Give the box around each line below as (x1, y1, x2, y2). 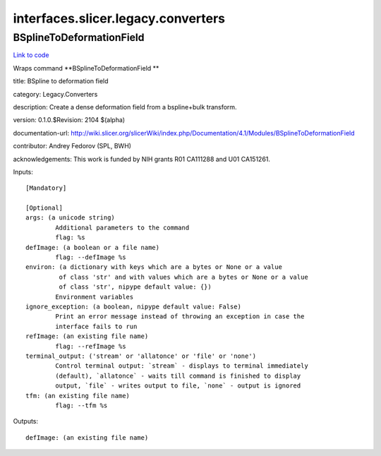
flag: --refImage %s (55, 342, 126, 350)
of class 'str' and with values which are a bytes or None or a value (59, 272, 308, 281)
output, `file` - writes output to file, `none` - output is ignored (55, 382, 301, 390)
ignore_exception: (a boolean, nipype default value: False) (25, 302, 241, 311)
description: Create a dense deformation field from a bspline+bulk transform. (13, 102, 237, 111)
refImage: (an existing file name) (25, 332, 149, 340)
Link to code (13, 51, 49, 59)
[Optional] (25, 204, 64, 212)
